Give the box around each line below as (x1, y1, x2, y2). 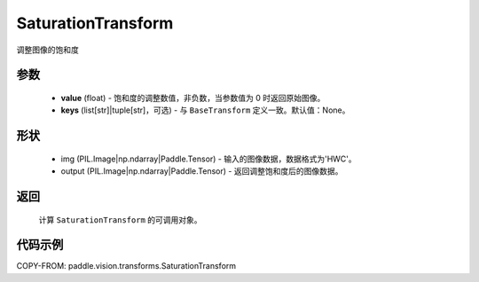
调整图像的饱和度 (16, 44, 79, 55)
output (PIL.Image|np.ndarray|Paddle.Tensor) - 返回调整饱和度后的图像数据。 (60, 166, 343, 176)
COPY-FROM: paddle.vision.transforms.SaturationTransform (16, 261, 237, 271)
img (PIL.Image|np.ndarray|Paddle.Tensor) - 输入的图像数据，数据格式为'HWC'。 (60, 153, 357, 164)
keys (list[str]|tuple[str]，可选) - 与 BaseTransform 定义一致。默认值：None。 (60, 105, 350, 115)
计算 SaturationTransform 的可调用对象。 (38, 214, 203, 225)
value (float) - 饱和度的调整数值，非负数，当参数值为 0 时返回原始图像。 (60, 92, 326, 103)
